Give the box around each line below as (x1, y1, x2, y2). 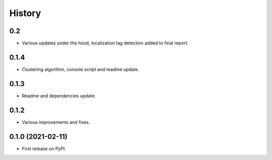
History (9, 8, 41, 19)
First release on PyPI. (22, 145, 66, 151)
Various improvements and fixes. (22, 119, 90, 125)
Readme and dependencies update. (22, 93, 96, 99)
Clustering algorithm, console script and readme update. (22, 66, 140, 72)
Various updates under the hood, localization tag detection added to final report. (22, 40, 189, 46)
